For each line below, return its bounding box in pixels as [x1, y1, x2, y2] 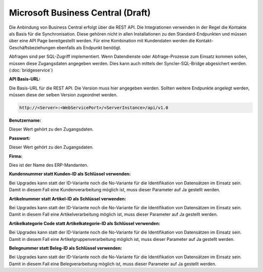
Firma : [9, 153, 23, 159]
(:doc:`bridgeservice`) [9, 67, 53, 73]
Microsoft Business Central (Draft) [9, 7, 151, 18]
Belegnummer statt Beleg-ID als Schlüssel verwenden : [9, 245, 122, 251]
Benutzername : [9, 117, 41, 124]
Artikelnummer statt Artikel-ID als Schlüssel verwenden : [9, 196, 126, 201]
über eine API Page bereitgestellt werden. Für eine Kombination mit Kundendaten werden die [9, 38, 195, 44]
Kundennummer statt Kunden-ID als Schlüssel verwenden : [9, 171, 131, 177]
